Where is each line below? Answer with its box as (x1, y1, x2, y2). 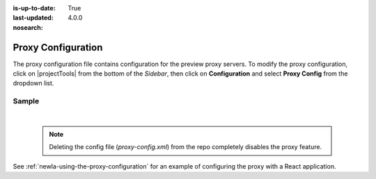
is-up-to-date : (13, 4, 56, 12)
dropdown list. (13, 79, 54, 87)
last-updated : (13, 14, 54, 22)
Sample (13, 96, 40, 106)
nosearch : (13, 23, 43, 31)
